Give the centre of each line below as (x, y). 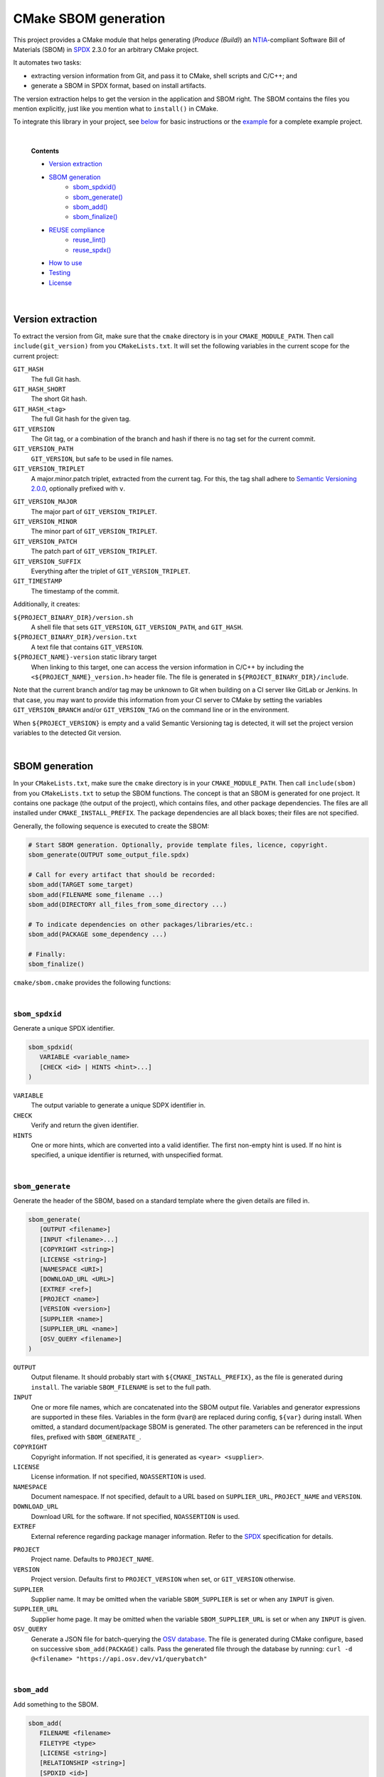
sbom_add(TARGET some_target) (81, 885)
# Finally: (47, 955)
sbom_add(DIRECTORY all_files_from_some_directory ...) (128, 905)
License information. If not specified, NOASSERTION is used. (118, 1477)
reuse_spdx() (92, 249)
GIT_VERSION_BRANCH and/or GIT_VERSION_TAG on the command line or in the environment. (151, 710)
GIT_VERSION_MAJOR (45, 502)
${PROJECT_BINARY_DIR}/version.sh (73, 617)
